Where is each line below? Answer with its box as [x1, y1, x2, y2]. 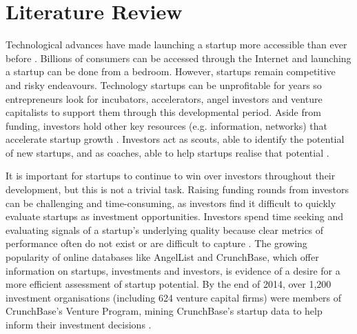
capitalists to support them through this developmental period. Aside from [6, 105, 321, 119]
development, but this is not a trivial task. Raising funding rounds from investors [6, 182, 349, 197]
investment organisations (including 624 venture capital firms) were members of [6, 290, 342, 304]
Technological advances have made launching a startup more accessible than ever [6, 37, 347, 52]
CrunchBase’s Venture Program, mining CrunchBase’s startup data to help [6, 304, 323, 318]
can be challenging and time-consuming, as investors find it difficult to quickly [6, 195, 336, 210]
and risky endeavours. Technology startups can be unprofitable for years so [6, 77, 322, 92]
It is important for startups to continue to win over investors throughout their [6, 168, 336, 183]
